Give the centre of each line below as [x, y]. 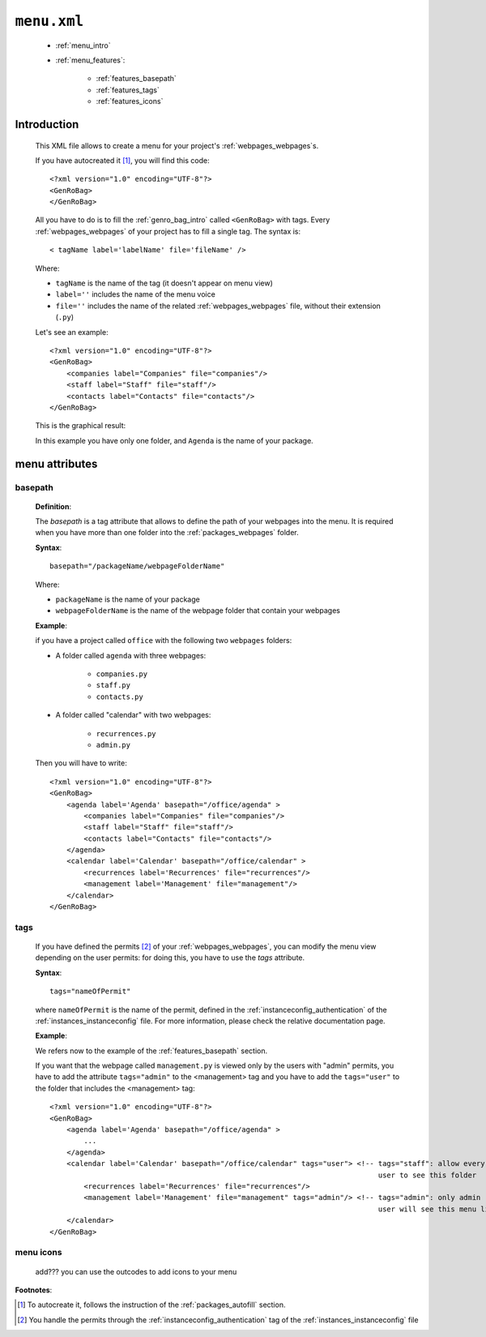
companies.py [122, 674]
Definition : [53, 506]
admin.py [113, 745]
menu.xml [49, 21]
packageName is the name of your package [128, 599]
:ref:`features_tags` [128, 90]
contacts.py [119, 696]
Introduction [47, 124]
